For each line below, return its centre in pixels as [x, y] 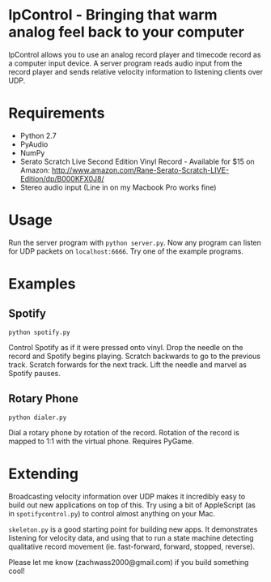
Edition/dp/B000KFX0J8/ [62, 178]
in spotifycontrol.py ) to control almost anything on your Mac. [112, 513]
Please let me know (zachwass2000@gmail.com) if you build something [129, 562]
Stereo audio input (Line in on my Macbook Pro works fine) [118, 187]
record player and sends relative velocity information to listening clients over [135, 71]
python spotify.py [39, 332]
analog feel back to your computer [126, 32]
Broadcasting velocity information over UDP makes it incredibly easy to [127, 496]
